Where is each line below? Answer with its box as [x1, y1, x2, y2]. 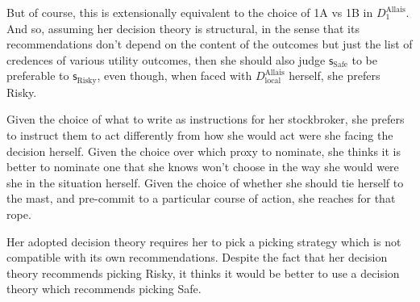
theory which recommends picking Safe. [6, 280, 202, 297]
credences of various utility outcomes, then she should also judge [6, 51, 326, 68]
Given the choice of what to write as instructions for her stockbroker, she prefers [6, 111, 405, 128]
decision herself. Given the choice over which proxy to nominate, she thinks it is [6, 142, 401, 159]
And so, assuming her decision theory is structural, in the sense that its [6, 19, 360, 36]
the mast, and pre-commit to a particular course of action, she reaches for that [6, 190, 396, 207]
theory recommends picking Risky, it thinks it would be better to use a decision [6, 264, 400, 281]
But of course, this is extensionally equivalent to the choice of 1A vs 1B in [6, 4, 373, 20]
